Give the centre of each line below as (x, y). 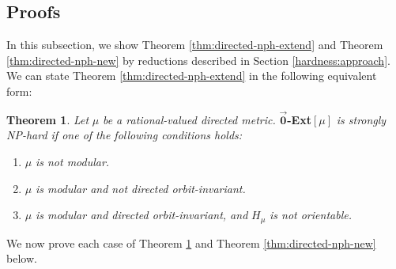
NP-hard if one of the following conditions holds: (124, 135)
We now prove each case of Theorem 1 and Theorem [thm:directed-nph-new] (191, 242)
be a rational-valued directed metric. (189, 119)
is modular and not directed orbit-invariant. (140, 188)
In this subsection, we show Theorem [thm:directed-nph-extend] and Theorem (195, 45)
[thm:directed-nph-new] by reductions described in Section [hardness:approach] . (198, 60)
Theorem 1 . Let (48, 119)
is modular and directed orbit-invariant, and (141, 215)
